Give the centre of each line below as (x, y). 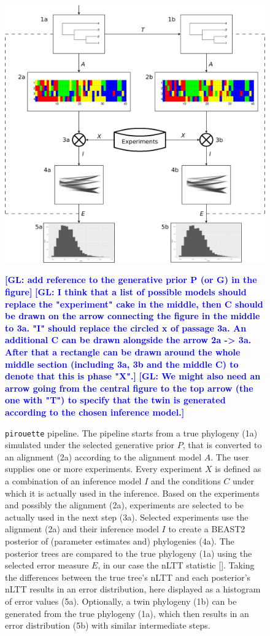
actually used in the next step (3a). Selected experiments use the (127, 517)
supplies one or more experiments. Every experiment (104, 469)
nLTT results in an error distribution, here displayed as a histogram (133, 589)
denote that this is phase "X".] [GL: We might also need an (133, 376)
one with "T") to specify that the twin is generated (115, 400)
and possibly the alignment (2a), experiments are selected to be (124, 505)
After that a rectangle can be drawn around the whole (123, 352)
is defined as (238, 469)
